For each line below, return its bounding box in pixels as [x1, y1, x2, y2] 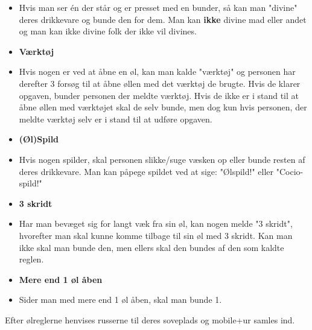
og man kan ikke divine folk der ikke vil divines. [19, 25, 197, 37]
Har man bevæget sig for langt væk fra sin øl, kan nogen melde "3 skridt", [19, 217, 293, 230]
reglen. [19, 253, 44, 265]
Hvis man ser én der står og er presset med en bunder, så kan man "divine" [19, 1, 298, 13]
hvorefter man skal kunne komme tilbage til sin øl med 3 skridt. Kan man [19, 229, 293, 241]
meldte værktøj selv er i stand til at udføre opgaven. [19, 112, 212, 125]
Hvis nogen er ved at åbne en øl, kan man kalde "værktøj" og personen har [19, 65, 296, 78]
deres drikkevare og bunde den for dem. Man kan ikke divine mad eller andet [19, 13, 307, 25]
